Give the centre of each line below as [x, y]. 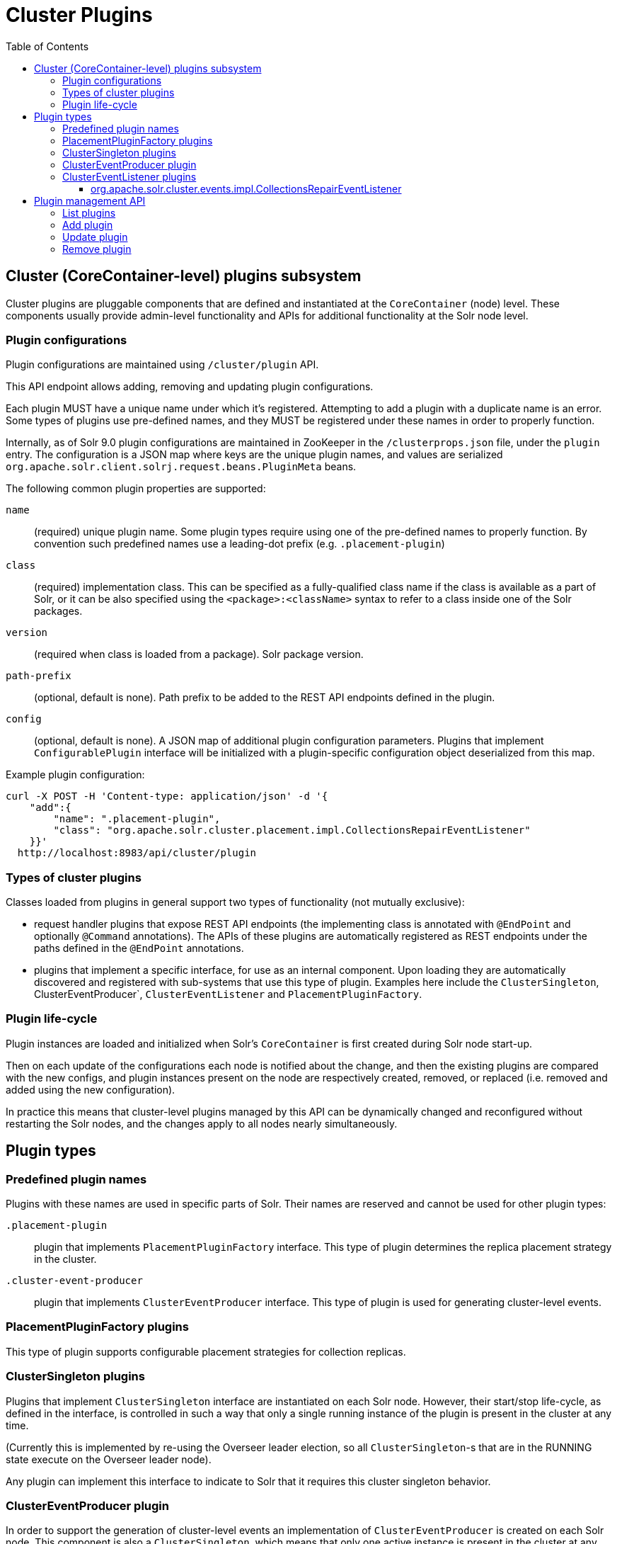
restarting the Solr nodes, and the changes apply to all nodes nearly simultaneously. [202, 1123]
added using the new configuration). [91, 1089]
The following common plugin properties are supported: [136, 489]
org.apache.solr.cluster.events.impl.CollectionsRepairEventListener [246, 188]
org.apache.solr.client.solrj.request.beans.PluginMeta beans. [181, 467]
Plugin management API [90, 200]
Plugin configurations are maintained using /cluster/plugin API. [162, 365]
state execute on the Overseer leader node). [109, 1459]
